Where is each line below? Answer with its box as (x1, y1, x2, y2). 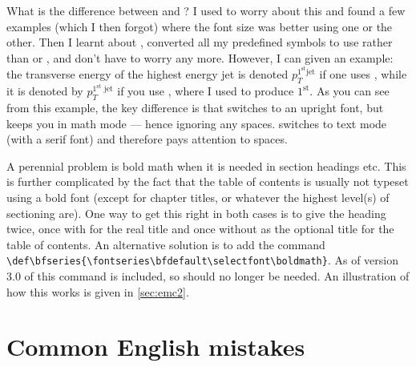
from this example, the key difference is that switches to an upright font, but (6, 99, 384, 115)
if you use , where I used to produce (117, 83, 294, 99)
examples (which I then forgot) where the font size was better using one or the (6, 18, 393, 34)
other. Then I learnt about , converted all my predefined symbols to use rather (6, 34, 393, 50)
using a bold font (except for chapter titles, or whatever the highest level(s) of (6, 188, 390, 205)
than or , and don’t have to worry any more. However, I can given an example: (6, 49, 394, 66)
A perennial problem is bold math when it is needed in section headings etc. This (6, 157, 406, 174)
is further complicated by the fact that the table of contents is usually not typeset (6, 173, 409, 190)
